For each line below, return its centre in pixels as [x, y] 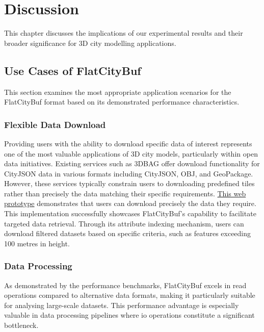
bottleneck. [21, 325]
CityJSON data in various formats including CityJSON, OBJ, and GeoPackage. [129, 173]
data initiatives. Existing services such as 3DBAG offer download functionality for [132, 163]
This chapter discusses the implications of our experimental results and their [124, 33]
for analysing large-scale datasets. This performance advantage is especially [122, 305]
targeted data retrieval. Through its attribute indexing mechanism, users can [124, 223]
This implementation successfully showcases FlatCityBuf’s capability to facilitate [130, 213]
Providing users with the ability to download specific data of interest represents [128, 143]
